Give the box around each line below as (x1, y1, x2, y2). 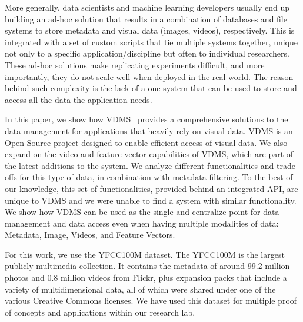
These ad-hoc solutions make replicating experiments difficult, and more (5, 58, 265, 71)
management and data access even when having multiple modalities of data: (5, 217, 279, 229)
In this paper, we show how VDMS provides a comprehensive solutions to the (5, 113, 288, 125)
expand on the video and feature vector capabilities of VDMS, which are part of (5, 148, 294, 160)
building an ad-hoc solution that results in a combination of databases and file (5, 12, 287, 25)
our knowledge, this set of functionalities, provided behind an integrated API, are (5, 182, 298, 194)
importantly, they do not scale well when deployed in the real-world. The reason (5, 70, 294, 82)
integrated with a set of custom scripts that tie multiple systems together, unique (5, 35, 298, 48)
